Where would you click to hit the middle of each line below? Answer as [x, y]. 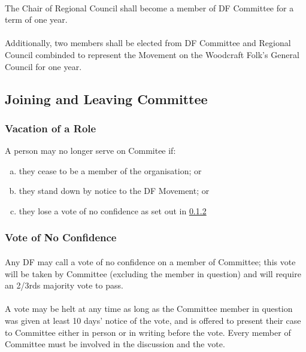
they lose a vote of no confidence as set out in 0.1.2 [113, 210]
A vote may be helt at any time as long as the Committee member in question [149, 309]
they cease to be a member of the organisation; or [110, 170]
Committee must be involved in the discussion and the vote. [115, 344]
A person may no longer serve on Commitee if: [90, 151]
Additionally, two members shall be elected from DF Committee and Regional [148, 43]
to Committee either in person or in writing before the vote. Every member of [148, 332]
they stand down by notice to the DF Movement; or [114, 191]
